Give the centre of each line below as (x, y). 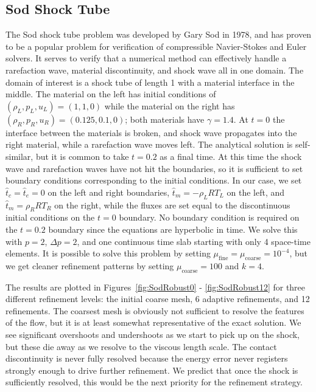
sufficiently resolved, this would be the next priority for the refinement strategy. (154, 382)
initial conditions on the (50, 217)
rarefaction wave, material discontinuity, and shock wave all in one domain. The (155, 70)
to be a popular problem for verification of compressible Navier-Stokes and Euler (156, 46)
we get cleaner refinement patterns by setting (90, 265)
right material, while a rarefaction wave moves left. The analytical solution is (149, 144)
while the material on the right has (170, 105)
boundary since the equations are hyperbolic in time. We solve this (173, 229)
